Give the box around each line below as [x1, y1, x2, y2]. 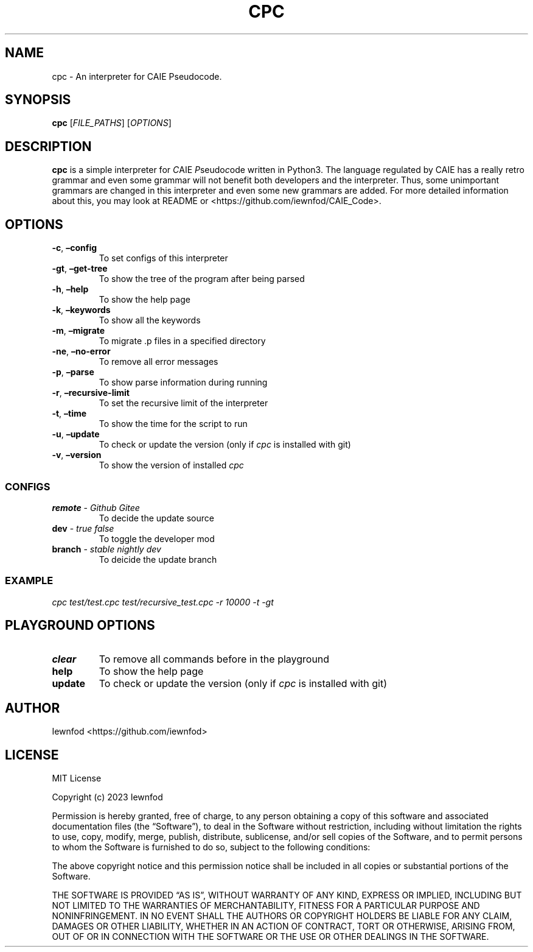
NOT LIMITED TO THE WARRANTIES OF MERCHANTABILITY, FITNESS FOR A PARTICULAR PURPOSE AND [52, 900, 480, 911]
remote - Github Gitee [52, 502, 140, 513]
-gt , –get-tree [52, 263, 108, 274]
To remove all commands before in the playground [99, 653, 330, 666]
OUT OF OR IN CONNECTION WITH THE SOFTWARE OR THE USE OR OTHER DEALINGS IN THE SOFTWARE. [52, 931, 489, 942]
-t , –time [52, 408, 87, 419]
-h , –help [52, 284, 89, 295]
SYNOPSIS [5, 92, 71, 108]
